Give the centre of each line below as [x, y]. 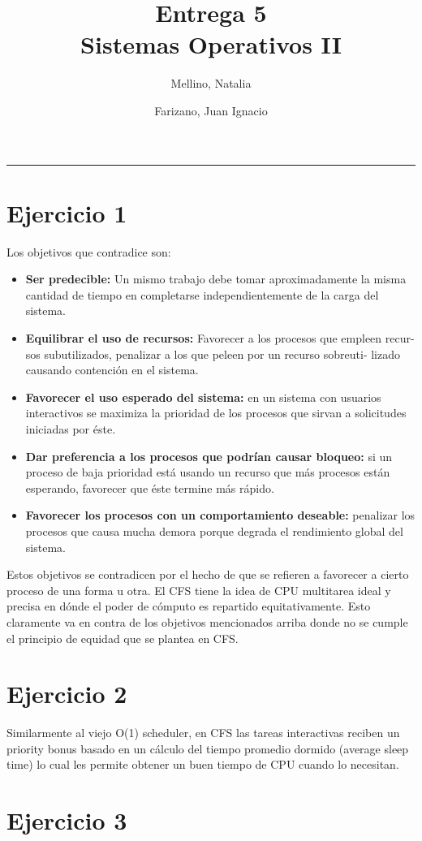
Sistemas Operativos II [211, 44]
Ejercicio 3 [67, 820]
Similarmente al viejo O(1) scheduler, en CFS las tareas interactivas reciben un [203, 733]
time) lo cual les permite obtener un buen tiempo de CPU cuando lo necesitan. [203, 764]
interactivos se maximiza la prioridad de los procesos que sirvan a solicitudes [216, 413]
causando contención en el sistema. [112, 370]
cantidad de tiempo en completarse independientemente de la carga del [202, 294]
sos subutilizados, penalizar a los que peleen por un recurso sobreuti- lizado [213, 354]
